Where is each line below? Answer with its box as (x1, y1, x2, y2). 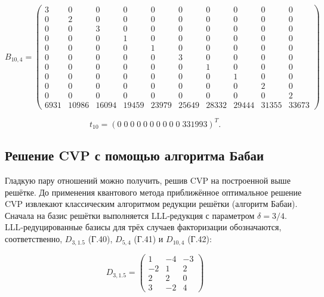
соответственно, (5, 233, 63, 245)
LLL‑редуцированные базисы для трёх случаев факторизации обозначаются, (5, 221, 282, 233)
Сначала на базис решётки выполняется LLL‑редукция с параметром (5, 209, 255, 221)
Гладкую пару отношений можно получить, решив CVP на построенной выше (5, 174, 291, 187)
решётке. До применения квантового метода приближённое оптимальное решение (5, 185, 302, 198)
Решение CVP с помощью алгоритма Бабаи (5, 146, 264, 165)
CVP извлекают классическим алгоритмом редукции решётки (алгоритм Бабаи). (5, 197, 298, 210)
